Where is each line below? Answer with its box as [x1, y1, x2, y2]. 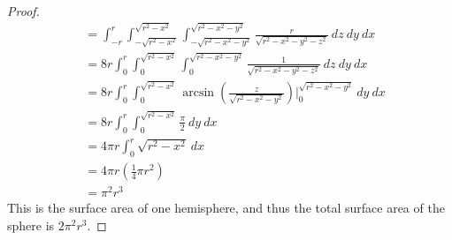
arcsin [182, 86, 215, 100]
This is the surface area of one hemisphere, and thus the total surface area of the [7, 199, 445, 217]
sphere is [7, 215, 55, 234]
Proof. [7, 2, 40, 19]
